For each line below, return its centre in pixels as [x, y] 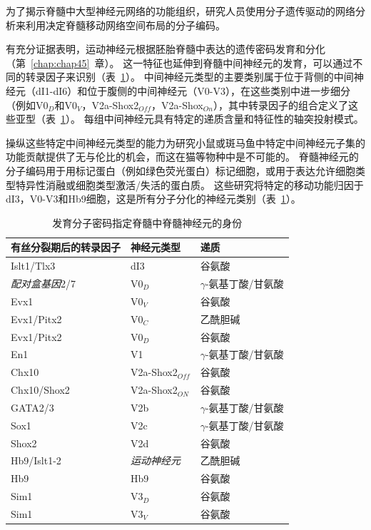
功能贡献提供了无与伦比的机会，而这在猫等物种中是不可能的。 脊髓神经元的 [182, 157]
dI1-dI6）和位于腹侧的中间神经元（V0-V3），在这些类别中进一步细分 [193, 90]
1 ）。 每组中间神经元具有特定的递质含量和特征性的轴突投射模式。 [212, 119]
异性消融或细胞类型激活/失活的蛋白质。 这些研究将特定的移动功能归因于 [194, 184]
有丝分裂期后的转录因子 [66, 247]
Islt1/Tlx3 [33, 266]
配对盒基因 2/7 [43, 283]
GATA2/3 [32, 407]
